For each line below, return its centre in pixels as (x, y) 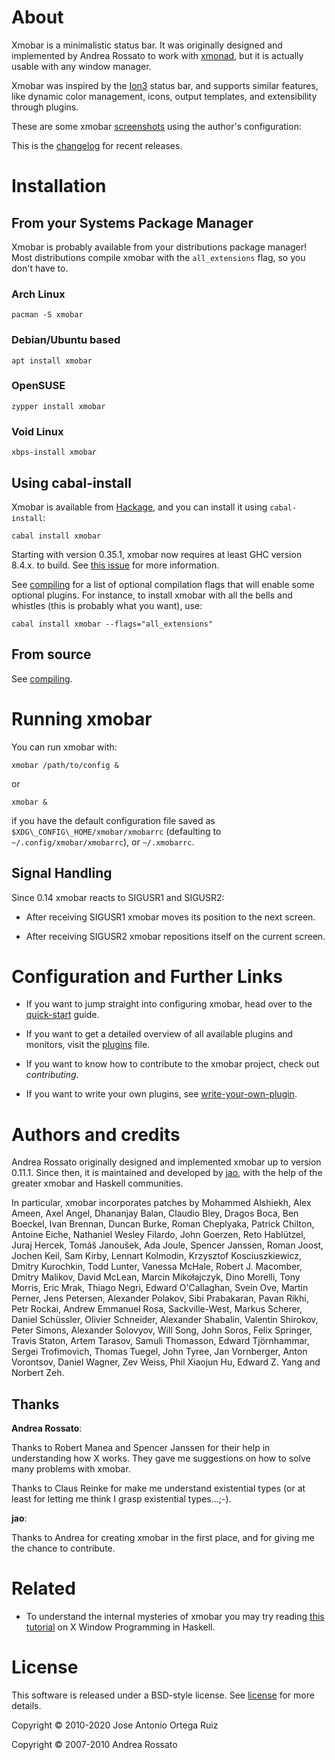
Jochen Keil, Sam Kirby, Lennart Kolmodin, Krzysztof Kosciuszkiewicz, (157, 1256)
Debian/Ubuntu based (66, 340)
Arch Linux (38, 294)
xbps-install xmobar (54, 452)
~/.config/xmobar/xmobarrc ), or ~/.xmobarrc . (103, 842)
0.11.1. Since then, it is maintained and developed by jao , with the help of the (167, 1173)
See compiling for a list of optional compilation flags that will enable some (163, 584)
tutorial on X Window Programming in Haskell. (120, 1627)
